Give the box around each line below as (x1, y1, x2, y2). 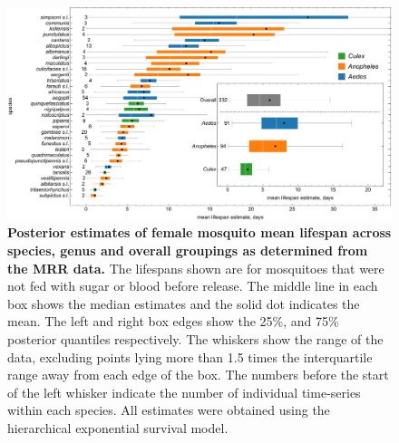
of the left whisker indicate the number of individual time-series (7, 382, 361, 401)
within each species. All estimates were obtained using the (7, 400, 330, 419)
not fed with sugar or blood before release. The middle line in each (7, 276, 378, 295)
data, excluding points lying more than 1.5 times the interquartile (7, 347, 373, 366)
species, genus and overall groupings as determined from (7, 240, 368, 259)
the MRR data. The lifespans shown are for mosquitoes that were (7, 258, 384, 277)
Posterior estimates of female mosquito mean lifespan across (7, 223, 392, 242)
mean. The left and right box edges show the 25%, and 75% (7, 312, 339, 331)
